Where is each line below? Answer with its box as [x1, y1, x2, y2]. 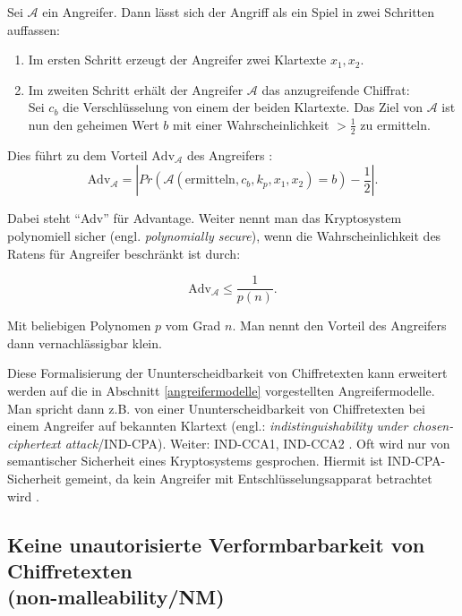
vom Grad [165, 316, 221, 335]
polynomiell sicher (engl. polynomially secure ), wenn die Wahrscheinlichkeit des [7, 226, 441, 244]
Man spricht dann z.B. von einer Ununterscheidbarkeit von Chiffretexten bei [7, 398, 425, 417]
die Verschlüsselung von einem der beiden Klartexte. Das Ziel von [63, 98, 423, 116]
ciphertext [7, 433, 61, 452]
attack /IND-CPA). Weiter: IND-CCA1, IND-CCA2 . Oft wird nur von [64, 433, 450, 452]
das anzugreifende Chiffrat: [261, 80, 410, 98]
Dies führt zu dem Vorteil [7, 145, 148, 164]
